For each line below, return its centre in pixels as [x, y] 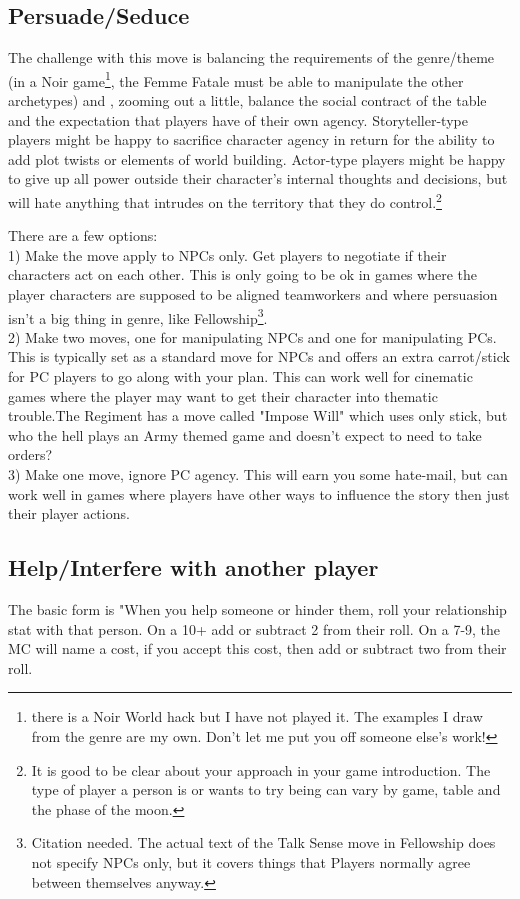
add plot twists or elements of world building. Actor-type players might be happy [257, 158]
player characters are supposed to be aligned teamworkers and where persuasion [253, 294]
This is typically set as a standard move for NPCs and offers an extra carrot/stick [259, 356]
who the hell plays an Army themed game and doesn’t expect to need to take [245, 434]
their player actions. [69, 513]
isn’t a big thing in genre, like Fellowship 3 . [138, 316]
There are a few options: [83, 235]
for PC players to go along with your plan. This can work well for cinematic [240, 376]
